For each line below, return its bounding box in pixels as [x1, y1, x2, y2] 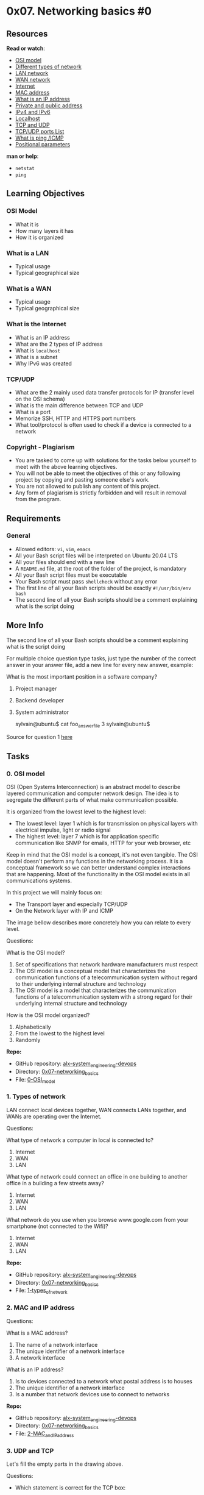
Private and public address [15, 102, 83, 109]
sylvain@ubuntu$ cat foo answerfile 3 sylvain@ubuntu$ [15, 720, 150, 729]
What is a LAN [6, 249, 49, 257]
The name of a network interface [15, 1341, 98, 1348]
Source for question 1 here [6, 733, 73, 741]
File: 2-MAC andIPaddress [15, 1430, 74, 1438]
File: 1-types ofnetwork [15, 1286, 68, 1296]
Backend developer [15, 696, 65, 704]
